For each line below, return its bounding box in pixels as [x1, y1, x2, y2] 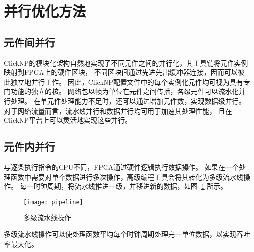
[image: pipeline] [23, 198, 83, 206]
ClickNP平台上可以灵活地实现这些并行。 [4, 115, 132, 125]
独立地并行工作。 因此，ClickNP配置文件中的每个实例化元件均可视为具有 [10, 76, 243, 87]
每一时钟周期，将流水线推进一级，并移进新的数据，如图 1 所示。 [20, 181, 228, 191]
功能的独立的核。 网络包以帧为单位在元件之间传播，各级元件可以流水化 [10, 86, 239, 96]
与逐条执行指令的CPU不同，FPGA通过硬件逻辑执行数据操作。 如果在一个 [4, 161, 239, 172]
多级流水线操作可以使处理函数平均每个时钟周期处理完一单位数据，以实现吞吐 [4, 229, 250, 239]
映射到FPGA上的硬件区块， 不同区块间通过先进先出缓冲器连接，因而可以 [4, 67, 238, 77]
